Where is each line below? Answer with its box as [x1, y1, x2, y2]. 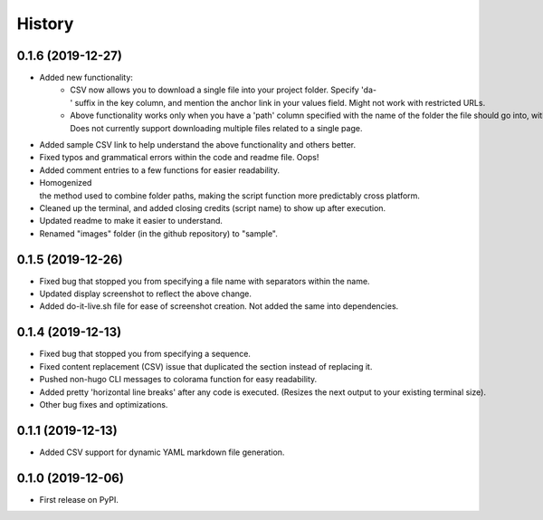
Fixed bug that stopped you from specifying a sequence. [39, 349, 251, 360]
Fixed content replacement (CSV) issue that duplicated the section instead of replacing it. [39, 361, 373, 371]
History [16, 14, 74, 34]
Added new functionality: [39, 72, 133, 83]
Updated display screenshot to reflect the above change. [39, 288, 252, 299]
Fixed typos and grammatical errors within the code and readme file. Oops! [39, 152, 319, 163]
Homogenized [39, 178, 92, 188]
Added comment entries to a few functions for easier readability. [39, 164, 281, 176]
